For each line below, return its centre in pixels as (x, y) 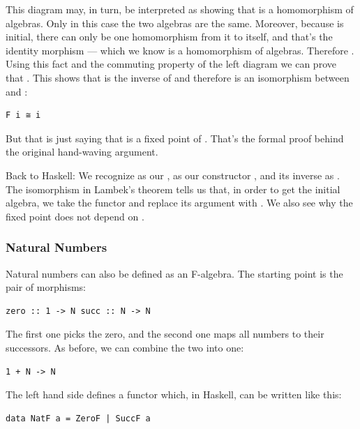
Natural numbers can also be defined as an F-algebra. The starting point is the (174, 273)
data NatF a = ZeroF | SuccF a (78, 418)
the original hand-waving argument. (82, 152)
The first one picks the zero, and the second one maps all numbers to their (165, 334)
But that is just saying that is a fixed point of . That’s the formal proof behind (175, 138)
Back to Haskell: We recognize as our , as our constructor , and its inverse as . (173, 175)
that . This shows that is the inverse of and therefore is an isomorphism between (178, 77)
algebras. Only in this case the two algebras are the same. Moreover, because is (175, 23)
